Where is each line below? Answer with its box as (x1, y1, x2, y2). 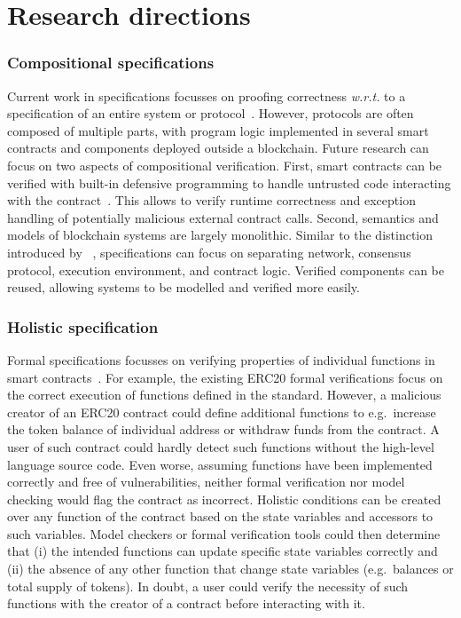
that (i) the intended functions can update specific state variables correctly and (7, 542, 438, 560)
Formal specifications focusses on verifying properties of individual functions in (7, 350, 435, 368)
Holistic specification (7, 315, 159, 337)
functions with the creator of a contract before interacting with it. (7, 594, 365, 613)
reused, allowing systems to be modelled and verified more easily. (7, 278, 360, 297)
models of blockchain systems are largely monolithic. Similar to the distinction (7, 226, 434, 244)
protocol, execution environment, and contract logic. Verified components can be (7, 260, 444, 279)
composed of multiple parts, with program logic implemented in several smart (7, 121, 429, 139)
